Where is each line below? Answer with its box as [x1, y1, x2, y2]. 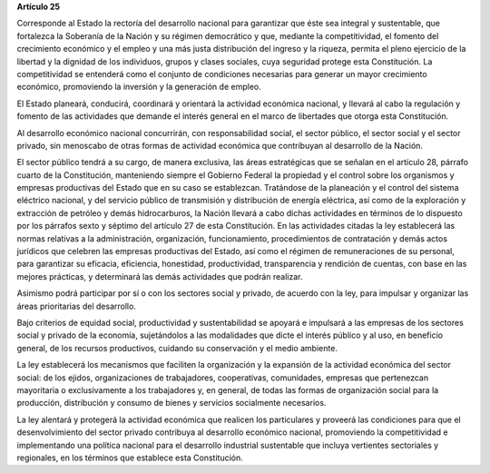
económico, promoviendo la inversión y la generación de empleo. [16, 82, 262, 93]
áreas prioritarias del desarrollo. [16, 301, 136, 311]
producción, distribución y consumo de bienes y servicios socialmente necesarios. [16, 398, 327, 409]
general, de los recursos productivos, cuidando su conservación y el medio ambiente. [16, 342, 338, 353]
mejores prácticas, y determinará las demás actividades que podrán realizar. [16, 271, 303, 281]
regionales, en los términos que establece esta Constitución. [16, 452, 244, 463]
